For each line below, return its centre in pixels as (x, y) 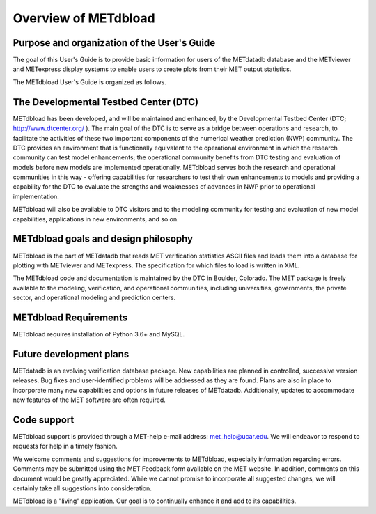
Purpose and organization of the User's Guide (114, 43)
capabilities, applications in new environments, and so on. (96, 219)
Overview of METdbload (84, 18)
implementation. (36, 196)
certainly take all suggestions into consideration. (83, 488)
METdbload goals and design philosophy (103, 239)
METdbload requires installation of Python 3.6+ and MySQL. (99, 334)
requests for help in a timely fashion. (65, 446)
